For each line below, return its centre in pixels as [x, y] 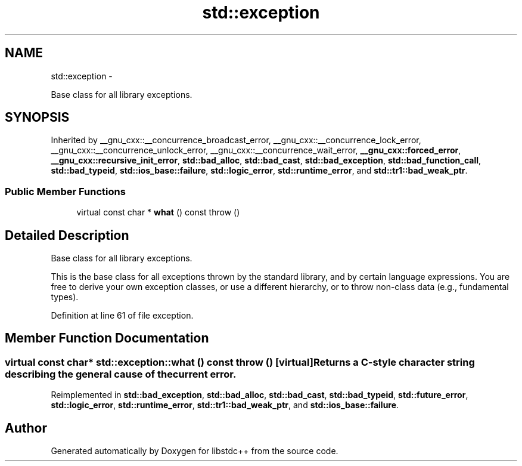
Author [26, 428]
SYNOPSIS [37, 118]
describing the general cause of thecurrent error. [121, 374]
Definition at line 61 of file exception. [122, 316]
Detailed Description [67, 235]
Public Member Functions [65, 191]
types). [65, 297]
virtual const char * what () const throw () [158, 212]
